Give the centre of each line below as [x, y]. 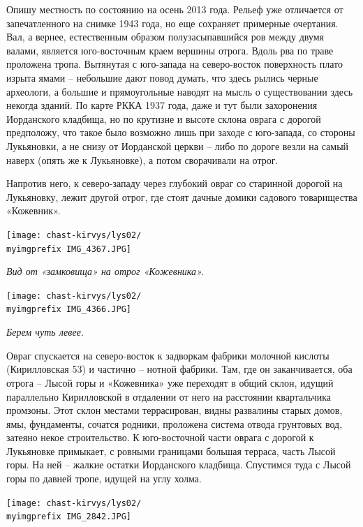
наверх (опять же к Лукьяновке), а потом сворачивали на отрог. [142, 159]
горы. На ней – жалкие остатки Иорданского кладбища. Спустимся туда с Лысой [179, 465]
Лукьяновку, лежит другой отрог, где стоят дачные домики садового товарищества [182, 196]
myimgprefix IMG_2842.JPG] [69, 517]
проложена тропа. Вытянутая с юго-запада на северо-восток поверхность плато [175, 64]
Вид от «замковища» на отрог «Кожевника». [105, 271]
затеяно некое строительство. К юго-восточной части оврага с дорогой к [160, 437]
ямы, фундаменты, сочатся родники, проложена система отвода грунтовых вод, [175, 423]
